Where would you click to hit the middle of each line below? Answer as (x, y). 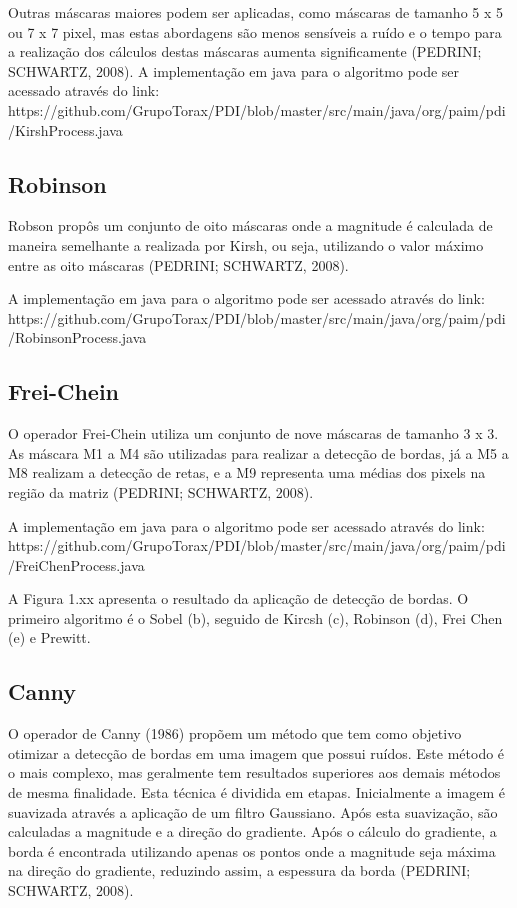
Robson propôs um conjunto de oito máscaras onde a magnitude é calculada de (250, 225)
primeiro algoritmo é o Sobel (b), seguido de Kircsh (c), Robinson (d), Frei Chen (255, 617)
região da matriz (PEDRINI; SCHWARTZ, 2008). (161, 491)
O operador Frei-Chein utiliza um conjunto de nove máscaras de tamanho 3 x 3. (253, 433)
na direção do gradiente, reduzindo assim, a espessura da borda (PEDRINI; (239, 870)
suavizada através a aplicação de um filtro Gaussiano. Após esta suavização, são (253, 811)
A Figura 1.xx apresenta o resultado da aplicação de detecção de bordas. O (238, 598)
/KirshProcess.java (65, 129)
